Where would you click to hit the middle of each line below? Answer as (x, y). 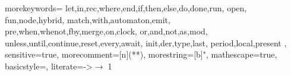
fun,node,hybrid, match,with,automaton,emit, (88, 19)
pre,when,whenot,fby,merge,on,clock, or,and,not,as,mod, (106, 31)
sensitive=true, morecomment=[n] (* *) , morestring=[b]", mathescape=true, (141, 54)
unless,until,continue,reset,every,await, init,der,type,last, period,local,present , (146, 42)
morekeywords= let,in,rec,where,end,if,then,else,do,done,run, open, (126, 8)
